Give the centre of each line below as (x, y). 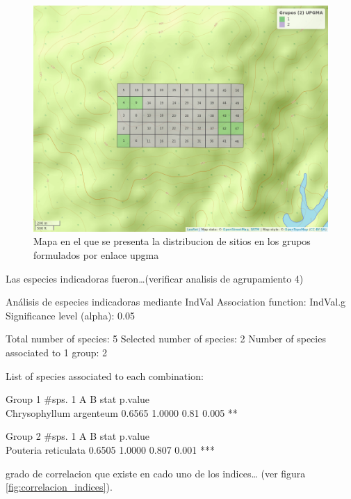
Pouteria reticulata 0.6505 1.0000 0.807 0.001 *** (110, 449)
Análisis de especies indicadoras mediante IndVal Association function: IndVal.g (176, 302)
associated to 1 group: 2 (57, 352)
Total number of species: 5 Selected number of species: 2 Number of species (166, 339)
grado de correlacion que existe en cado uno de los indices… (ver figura (156, 473)
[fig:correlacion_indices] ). (59, 487)
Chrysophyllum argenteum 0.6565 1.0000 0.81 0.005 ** (122, 412)
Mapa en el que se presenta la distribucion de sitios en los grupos (172, 241)
